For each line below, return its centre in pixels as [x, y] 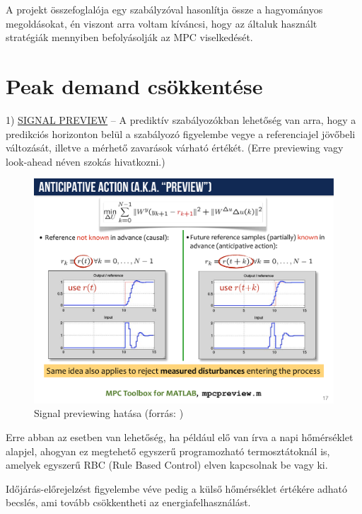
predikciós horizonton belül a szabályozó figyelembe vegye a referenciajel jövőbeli [181, 133]
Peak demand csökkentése [134, 85]
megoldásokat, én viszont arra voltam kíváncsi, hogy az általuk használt [162, 23]
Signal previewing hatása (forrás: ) [109, 413]
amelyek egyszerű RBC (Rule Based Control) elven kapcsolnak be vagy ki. [167, 465]
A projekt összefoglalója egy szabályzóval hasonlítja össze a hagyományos [164, 9]
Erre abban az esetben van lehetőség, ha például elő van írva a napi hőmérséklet [180, 437]
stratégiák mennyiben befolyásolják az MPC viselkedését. [129, 37]
